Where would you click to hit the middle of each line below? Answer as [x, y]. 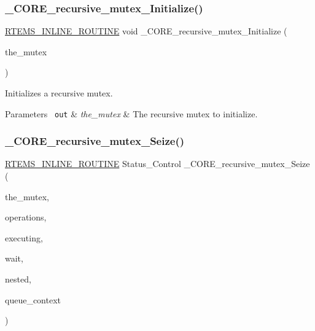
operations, [26, 217]
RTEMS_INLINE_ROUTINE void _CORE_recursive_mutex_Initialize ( [146, 31]
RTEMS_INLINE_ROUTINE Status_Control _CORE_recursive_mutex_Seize [157, 164]
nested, [18, 279]
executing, [24, 237]
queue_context [33, 299]
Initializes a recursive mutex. [59, 93]
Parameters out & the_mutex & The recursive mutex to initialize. [131, 113]
